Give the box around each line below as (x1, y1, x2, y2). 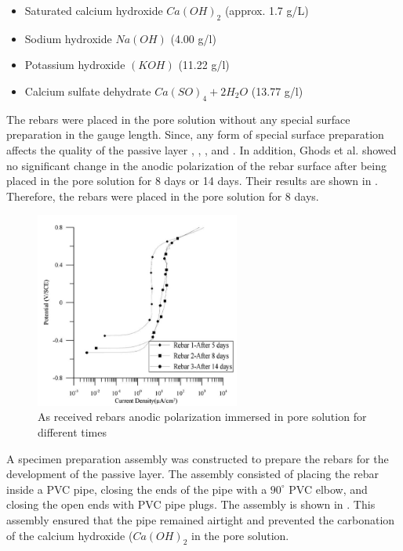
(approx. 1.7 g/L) (224, 2, 309, 18)
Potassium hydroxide (24, 56, 125, 73)
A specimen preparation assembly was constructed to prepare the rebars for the (6, 450, 389, 466)
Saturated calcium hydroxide (24, 2, 163, 18)
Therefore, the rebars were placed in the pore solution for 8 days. (6, 187, 319, 204)
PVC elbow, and (289, 480, 368, 497)
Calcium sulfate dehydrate (24, 82, 151, 99)
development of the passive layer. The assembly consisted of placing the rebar (6, 466, 379, 482)
